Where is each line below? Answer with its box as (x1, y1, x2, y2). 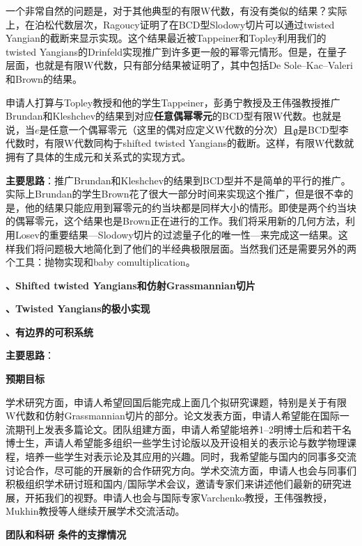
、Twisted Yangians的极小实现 (6, 301, 150, 316)
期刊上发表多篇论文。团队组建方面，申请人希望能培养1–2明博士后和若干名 (15, 421, 352, 436)
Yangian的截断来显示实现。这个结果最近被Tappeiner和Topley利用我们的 (6, 31, 326, 45)
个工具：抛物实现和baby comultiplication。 (6, 255, 196, 269)
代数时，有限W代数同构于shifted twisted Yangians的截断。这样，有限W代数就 (6, 136, 354, 150)
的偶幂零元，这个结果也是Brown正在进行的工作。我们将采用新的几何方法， (6, 214, 345, 228)
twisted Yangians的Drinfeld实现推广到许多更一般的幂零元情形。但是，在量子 (6, 44, 347, 58)
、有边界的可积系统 (6, 324, 93, 339)
